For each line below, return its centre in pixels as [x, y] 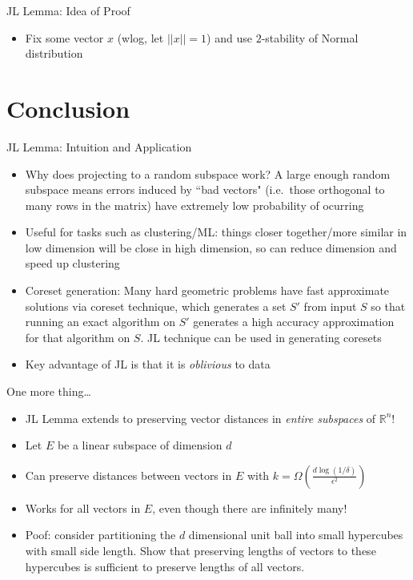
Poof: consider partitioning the [100, 535]
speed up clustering [72, 263]
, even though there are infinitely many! [250, 507]
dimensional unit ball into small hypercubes [296, 535]
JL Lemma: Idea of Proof [68, 10]
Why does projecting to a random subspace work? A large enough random [208, 173]
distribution [54, 53]
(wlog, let [140, 37]
